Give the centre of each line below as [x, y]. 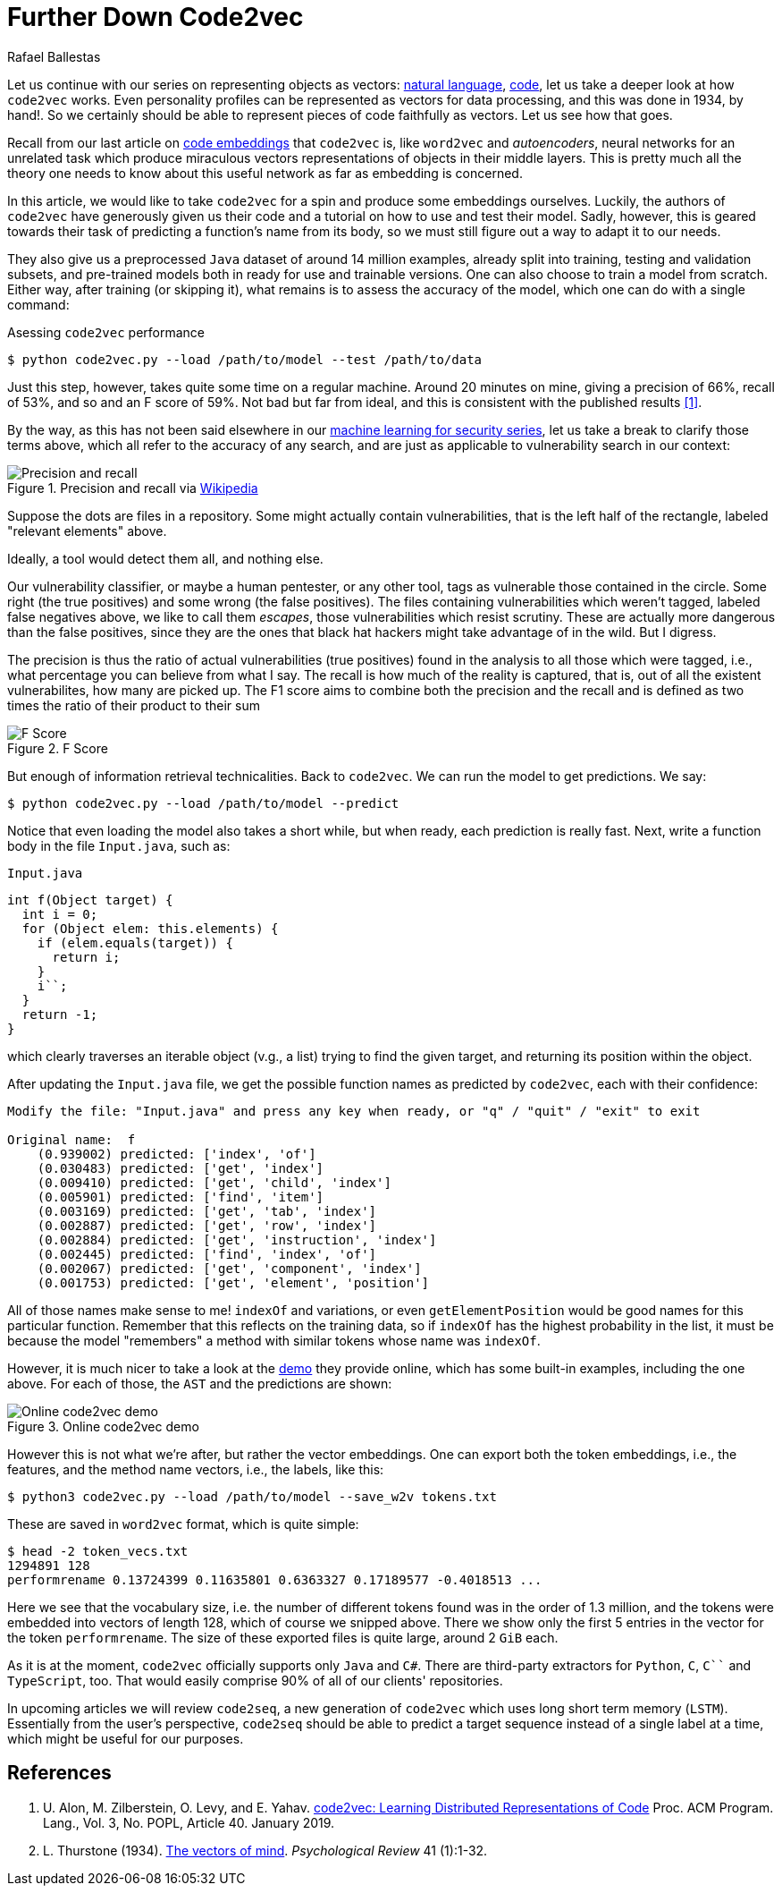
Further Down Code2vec [156, 17]
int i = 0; [60, 914]
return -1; [60, 1014]
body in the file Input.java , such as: [119, 845]
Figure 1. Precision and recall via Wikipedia [133, 488]
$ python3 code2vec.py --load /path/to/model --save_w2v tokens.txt [252, 1496]
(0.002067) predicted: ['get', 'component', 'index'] [229, 1268]
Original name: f [71, 1139]
